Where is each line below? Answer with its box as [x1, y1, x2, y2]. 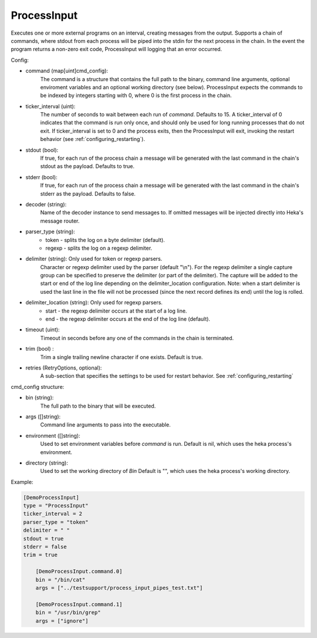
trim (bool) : [25, 345, 54, 352]
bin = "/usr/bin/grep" [35, 609, 101, 616]
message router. [40, 217, 80, 224]
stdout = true [23, 535, 64, 542]
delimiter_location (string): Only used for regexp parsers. [25, 299, 163, 306]
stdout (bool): [25, 146, 59, 153]
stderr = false [23, 543, 67, 550]
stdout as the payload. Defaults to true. [40, 163, 135, 170]
